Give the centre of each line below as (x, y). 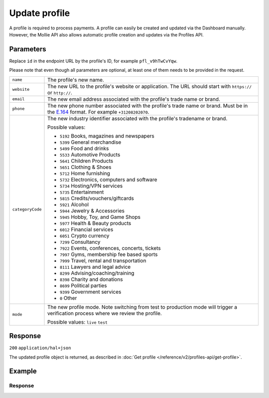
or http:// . (60, 92)
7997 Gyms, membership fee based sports (109, 254)
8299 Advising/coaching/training (97, 273)
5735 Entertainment (82, 192)
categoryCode (27, 209)
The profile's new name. (76, 80)
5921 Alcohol (74, 204)
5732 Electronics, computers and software (109, 180)
